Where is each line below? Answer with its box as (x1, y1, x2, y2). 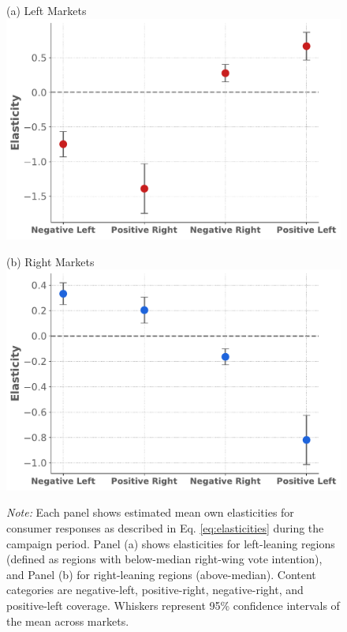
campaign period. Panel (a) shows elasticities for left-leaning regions (6, 535, 335, 551)
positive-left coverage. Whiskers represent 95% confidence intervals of (6, 596, 340, 613)
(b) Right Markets (6, 253, 95, 269)
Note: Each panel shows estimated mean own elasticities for (6, 504, 294, 521)
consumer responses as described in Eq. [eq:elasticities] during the (6, 519, 324, 536)
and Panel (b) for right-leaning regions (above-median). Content (6, 566, 316, 582)
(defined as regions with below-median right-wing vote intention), (6, 551, 323, 567)
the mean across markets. (6, 612, 129, 629)
